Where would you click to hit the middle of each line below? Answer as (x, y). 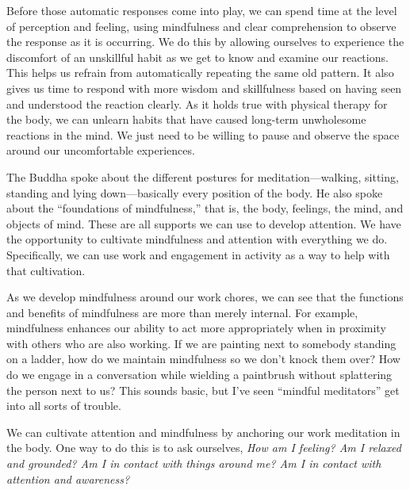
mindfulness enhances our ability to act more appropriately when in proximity (196, 328)
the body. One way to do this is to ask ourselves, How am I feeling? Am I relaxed (204, 448)
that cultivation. (46, 270)
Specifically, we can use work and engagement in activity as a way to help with (198, 254)
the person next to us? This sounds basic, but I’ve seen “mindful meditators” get (203, 390)
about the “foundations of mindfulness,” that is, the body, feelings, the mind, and (205, 208)
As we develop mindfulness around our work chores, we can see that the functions (205, 297)
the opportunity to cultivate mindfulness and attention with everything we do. (197, 239)
